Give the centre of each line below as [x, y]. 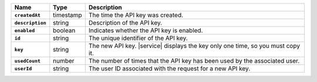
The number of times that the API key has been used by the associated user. [194, 61]
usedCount [28, 61]
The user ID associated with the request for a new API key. [169, 69]
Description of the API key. [125, 23]
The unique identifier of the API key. [138, 38]
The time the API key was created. [136, 15]
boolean [64, 30]
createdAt [28, 15]
